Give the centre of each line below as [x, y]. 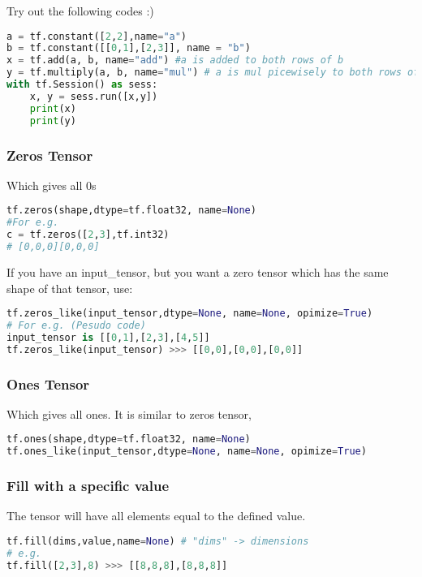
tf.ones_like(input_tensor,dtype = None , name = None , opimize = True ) [187, 452]
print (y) [53, 121]
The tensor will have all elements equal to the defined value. [156, 516]
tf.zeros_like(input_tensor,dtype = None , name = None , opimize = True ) [190, 314]
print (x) [53, 108]
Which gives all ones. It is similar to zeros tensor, [129, 413]
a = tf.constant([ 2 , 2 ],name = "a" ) [97, 36]
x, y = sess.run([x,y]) [94, 96]
